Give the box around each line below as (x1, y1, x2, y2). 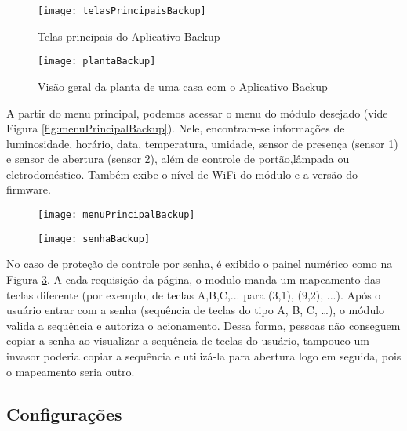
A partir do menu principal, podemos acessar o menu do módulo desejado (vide (6, 104, 388, 121)
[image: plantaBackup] (38, 56, 156, 67)
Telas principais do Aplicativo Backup (38, 27, 220, 44)
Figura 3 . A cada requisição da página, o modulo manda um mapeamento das (6, 270, 380, 287)
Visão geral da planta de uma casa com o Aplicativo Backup (38, 78, 328, 94)
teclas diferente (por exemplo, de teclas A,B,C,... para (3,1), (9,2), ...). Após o (6, 286, 381, 302)
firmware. (6, 181, 51, 197)
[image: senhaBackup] (38, 233, 151, 244)
